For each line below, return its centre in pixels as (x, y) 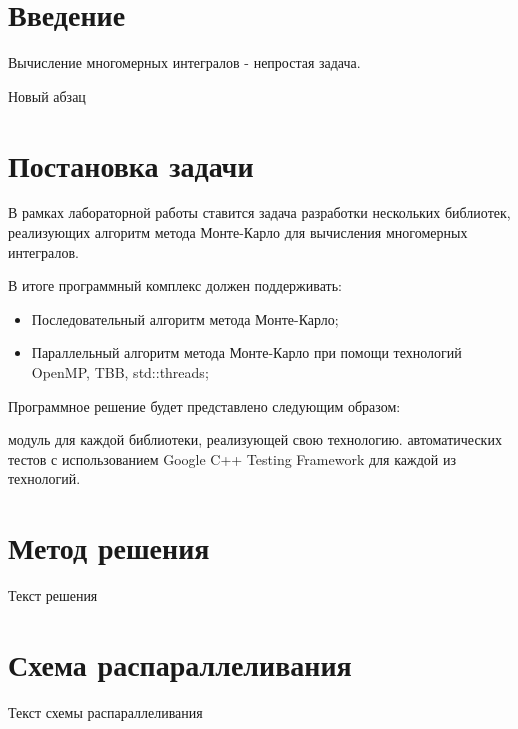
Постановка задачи (131, 164)
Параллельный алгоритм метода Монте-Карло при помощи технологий (246, 352)
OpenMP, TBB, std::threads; (120, 372)
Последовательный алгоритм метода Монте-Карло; (185, 318)
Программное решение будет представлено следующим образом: (204, 405)
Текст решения (53, 595)
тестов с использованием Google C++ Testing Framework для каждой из (232, 458)
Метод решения (109, 547)
